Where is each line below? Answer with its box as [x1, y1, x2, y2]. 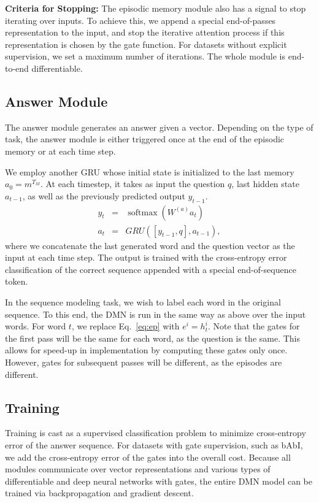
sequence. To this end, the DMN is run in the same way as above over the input [5, 307, 306, 320]
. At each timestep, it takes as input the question [40, 177, 225, 190]
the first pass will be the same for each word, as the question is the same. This [5, 331, 301, 344]
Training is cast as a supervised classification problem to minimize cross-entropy [5, 426, 306, 439]
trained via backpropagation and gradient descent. [5, 486, 194, 499]
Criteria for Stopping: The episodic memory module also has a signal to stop [5, 2, 306, 14]
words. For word [5, 320, 66, 332]
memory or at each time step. [5, 144, 116, 157]
